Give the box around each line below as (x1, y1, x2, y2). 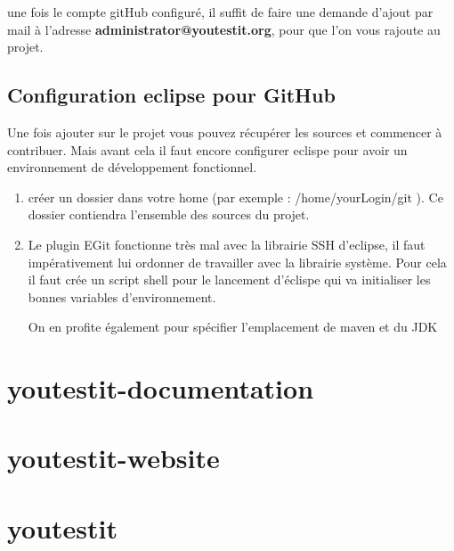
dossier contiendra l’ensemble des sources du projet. (28, 205, 310, 224)
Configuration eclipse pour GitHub (7, 81, 336, 109)
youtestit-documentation (7, 370, 314, 407)
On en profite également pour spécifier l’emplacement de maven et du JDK (28, 317, 438, 336)
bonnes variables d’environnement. (28, 287, 216, 306)
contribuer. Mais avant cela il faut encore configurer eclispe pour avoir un (7, 140, 408, 159)
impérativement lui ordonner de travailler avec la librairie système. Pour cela (28, 252, 447, 271)
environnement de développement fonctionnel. (7, 158, 257, 177)
